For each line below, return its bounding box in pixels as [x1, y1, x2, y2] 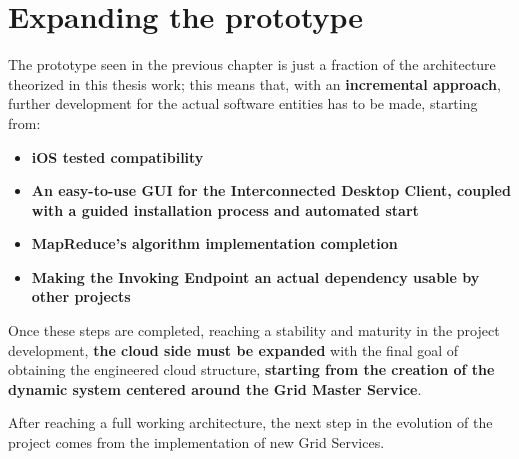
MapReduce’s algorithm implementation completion [31, 233, 398, 254]
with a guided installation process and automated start [31, 199, 419, 220]
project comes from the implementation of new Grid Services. [8, 432, 385, 453]
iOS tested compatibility [31, 146, 204, 167]
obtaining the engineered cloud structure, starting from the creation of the [8, 359, 495, 380]
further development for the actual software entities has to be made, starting [8, 93, 478, 114]
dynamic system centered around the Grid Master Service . [8, 378, 422, 399]
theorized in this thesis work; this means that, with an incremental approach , [8, 73, 501, 94]
